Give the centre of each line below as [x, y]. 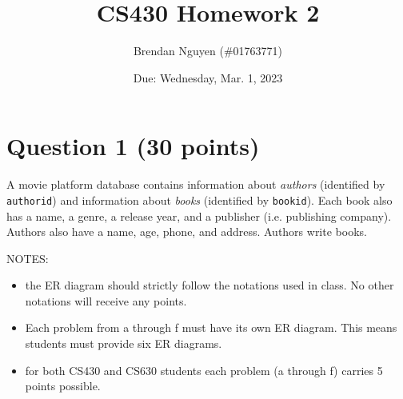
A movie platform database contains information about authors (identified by [196, 184]
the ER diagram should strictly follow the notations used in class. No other [209, 285]
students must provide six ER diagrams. [124, 343]
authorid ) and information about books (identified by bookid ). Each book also [200, 199]
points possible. [63, 386]
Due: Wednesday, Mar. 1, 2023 [208, 77]
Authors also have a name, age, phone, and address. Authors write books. [187, 231]
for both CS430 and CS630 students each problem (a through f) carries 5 [204, 370]
